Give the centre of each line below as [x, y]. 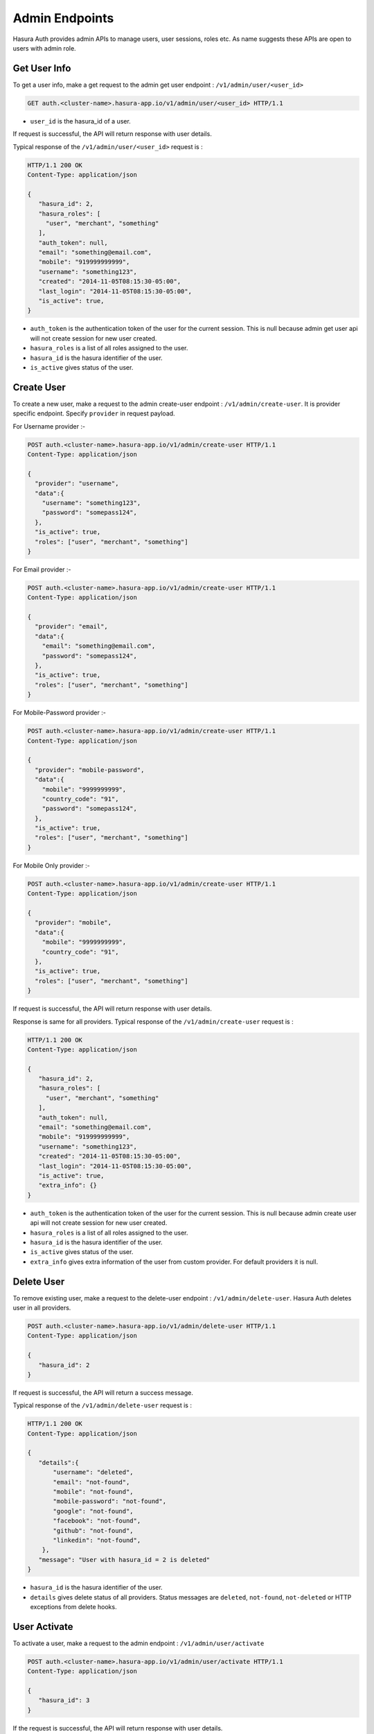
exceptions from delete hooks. [73, 1606]
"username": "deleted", [93, 1473]
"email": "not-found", [91, 1482]
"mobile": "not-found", [93, 1492]
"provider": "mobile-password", [90, 770]
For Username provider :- [49, 426]
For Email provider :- [42, 569]
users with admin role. [44, 48]
